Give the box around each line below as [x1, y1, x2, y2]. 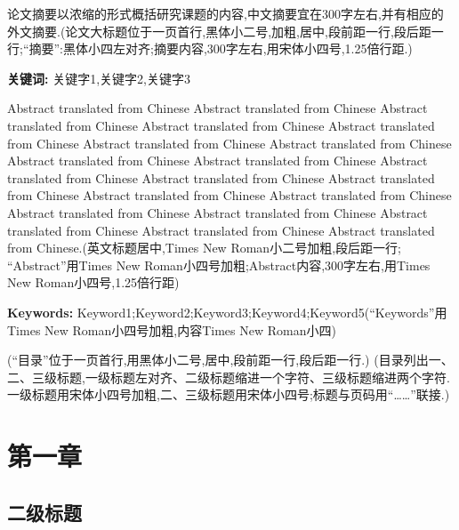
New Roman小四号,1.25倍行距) [7, 273, 180, 292]
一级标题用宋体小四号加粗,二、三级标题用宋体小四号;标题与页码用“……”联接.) [7, 385, 450, 404]
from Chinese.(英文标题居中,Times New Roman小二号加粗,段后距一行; [7, 238, 401, 257]
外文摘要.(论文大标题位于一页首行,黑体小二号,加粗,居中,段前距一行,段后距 [7, 21, 431, 40]
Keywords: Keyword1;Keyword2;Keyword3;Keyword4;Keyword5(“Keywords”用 [7, 302, 447, 321]
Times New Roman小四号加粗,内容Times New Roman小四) [7, 320, 336, 339]
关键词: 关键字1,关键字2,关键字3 [7, 68, 190, 87]
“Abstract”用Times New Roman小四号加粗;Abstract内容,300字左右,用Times [7, 255, 431, 274]
